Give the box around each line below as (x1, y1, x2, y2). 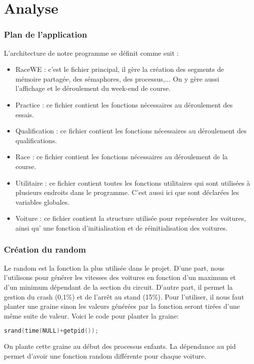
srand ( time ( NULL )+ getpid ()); (4, 327, 99, 335)
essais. (15, 109, 34, 119)
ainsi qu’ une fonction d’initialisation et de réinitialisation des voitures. (15, 222, 228, 233)
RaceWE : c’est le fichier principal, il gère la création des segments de (15, 64, 224, 74)
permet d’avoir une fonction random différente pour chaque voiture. (4, 350, 207, 361)
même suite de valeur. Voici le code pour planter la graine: (4, 310, 179, 321)
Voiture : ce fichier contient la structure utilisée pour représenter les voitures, (15, 213, 246, 223)
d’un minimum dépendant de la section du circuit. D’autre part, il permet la (4, 281, 233, 292)
